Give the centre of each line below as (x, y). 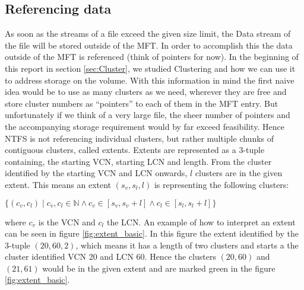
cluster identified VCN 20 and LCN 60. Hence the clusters (110, 256)
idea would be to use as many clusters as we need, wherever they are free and (146, 92)
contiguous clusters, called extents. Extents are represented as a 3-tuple (135, 150)
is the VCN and (67, 222)
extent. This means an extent (58, 184)
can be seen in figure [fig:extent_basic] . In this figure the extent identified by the (152, 233)
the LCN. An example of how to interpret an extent (201, 222)
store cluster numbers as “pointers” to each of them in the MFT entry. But (142, 103)
